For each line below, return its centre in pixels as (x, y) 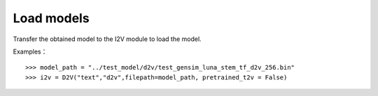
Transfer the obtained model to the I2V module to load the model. (107, 39)
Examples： (30, 51)
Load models (51, 18)
